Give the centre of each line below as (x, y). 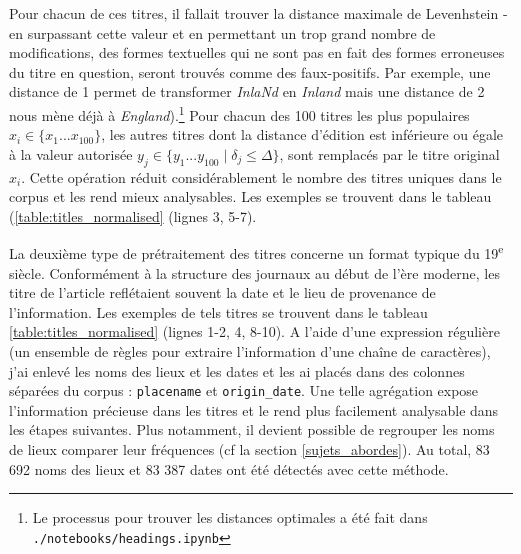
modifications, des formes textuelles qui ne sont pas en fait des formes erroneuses (257, 52)
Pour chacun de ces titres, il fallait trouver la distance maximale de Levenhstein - (258, 13)
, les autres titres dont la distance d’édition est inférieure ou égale (302, 134)
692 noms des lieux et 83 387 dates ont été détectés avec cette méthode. (229, 468)
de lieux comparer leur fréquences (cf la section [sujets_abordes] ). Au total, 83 (249, 449)
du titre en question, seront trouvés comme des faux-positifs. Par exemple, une (250, 71)
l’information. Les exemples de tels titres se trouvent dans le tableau (218, 311)
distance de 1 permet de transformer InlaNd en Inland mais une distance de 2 (247, 91)
